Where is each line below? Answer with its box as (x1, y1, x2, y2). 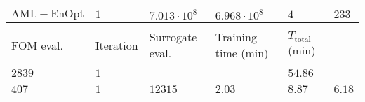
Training (215, 29, 257, 45)
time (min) (215, 45, 269, 61)
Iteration (95, 36, 138, 53)
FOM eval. (11, 36, 64, 53)
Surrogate (149, 29, 197, 45)
